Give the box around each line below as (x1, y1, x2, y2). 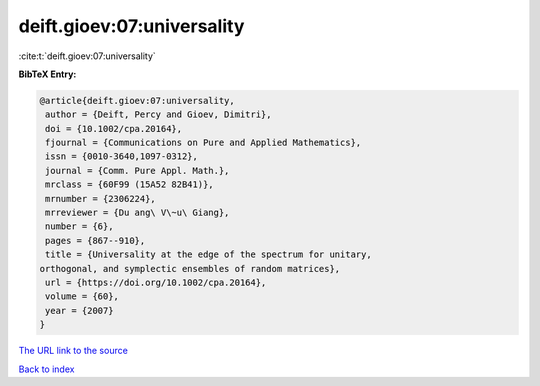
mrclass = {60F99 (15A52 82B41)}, (45, 179, 214, 190)
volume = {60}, (45, 291, 120, 302)
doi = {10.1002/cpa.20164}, (45, 123, 183, 134)
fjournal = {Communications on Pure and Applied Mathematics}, (45, 137, 362, 149)
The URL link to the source (18, 345, 129, 357)
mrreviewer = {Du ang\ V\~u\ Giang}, (45, 207, 230, 219)
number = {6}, (45, 221, 114, 232)
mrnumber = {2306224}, (45, 193, 157, 204)
